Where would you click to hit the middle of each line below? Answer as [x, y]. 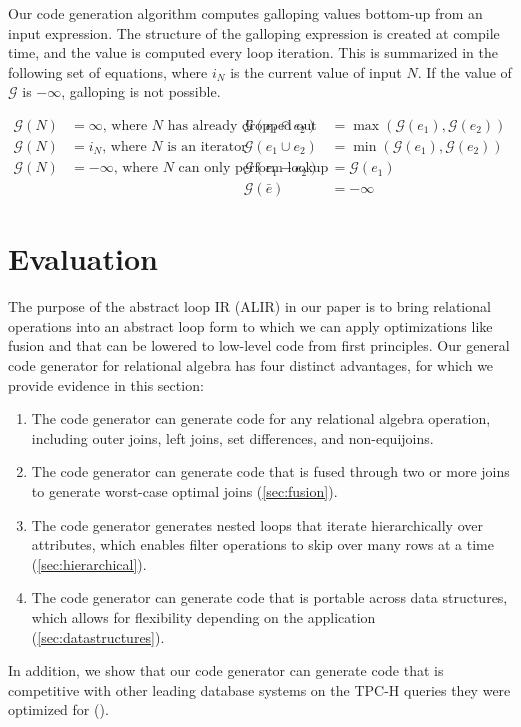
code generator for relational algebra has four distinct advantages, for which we [251, 365]
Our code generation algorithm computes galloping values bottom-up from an [245, 13]
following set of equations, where [108, 71]
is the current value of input [316, 71]
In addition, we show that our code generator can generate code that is [226, 670]
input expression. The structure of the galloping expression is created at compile [254, 32]
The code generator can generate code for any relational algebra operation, [261, 418]
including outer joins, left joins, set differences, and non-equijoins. [232, 437]
